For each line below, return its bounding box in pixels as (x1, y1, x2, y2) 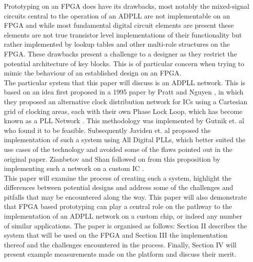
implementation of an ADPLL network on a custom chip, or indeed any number (4, 211, 243, 221)
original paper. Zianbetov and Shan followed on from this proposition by (4, 153, 220, 164)
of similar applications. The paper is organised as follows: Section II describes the (4, 220, 247, 230)
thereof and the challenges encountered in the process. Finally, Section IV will (4, 239, 236, 249)
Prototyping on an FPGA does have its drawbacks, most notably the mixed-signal (4, 1, 250, 11)
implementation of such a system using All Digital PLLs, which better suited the (4, 134, 246, 145)
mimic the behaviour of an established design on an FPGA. (4, 68, 181, 78)
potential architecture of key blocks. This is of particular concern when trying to (4, 58, 244, 68)
